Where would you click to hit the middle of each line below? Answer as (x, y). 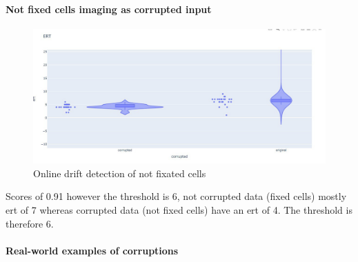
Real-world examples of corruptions (92, 250)
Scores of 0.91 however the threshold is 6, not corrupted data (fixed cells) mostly (176, 196)
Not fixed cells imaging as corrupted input (109, 9)
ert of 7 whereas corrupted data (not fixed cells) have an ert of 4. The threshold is (179, 210)
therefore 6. (30, 223)
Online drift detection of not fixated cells (120, 173)
